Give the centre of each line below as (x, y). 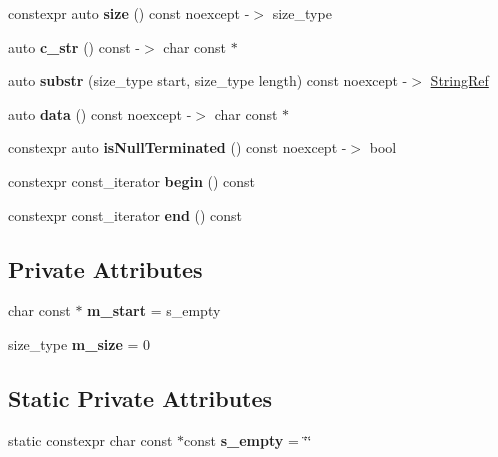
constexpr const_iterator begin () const (132, 180)
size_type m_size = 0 (79, 343)
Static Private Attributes (140, 397)
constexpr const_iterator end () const (125, 214)
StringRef (459, 80)
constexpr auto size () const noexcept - (129, 13)
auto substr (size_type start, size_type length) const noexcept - (208, 80)
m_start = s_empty (154, 310)
